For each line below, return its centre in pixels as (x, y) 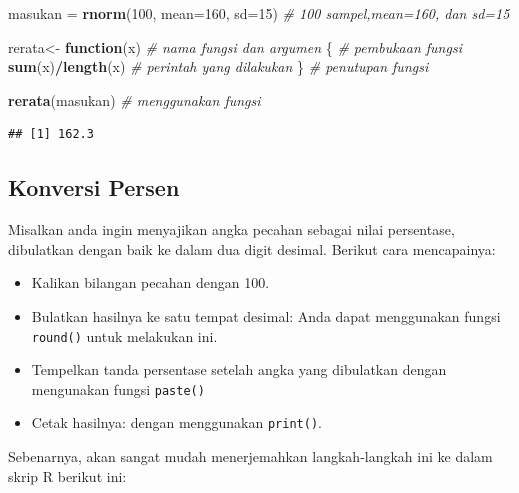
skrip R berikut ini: (67, 475)
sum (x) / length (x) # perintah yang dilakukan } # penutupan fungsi (218, 66)
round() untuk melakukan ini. (124, 335)
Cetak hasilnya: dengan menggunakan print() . (176, 422)
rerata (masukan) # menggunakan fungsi (134, 99)
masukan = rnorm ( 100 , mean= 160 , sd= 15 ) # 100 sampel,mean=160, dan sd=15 (259, 13)
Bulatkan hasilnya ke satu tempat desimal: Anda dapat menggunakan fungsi (266, 315)
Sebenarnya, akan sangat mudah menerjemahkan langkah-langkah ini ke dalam (250, 456)
